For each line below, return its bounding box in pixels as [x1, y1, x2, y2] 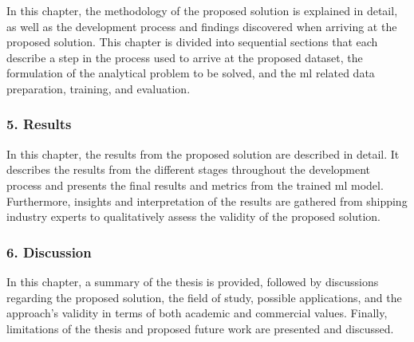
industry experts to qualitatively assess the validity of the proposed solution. [6, 208, 380, 225]
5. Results [6, 114, 72, 134]
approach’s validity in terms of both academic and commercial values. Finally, [6, 305, 388, 321]
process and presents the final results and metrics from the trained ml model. [6, 176, 384, 193]
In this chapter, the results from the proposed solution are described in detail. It [6, 145, 400, 162]
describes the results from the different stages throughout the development [6, 161, 371, 178]
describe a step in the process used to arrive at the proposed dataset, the [6, 49, 363, 65]
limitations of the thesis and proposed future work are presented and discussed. [6, 320, 394, 336]
